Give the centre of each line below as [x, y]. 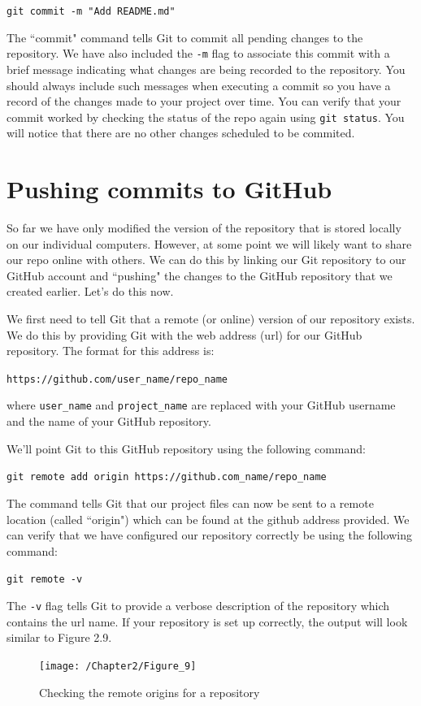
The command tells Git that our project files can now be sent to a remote [190, 502]
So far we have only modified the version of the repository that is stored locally [204, 228]
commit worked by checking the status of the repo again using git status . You [206, 117]
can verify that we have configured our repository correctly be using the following [209, 535]
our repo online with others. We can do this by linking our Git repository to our [206, 260]
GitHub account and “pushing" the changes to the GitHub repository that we [200, 275]
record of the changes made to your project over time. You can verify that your [204, 101]
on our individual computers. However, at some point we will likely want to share [209, 243]
